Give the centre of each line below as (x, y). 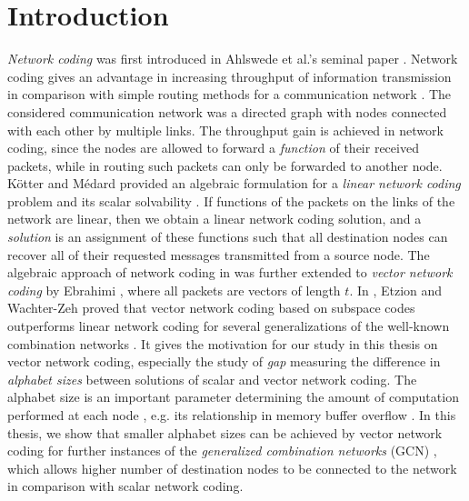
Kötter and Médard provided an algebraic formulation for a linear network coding (234, 183)
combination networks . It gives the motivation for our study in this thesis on (223, 343)
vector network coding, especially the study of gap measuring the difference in (224, 361)
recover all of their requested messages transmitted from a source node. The (219, 254)
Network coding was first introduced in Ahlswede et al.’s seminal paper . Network (233, 59)
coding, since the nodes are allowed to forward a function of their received (213, 148)
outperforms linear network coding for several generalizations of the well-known (229, 326)
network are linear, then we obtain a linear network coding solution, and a (215, 219)
